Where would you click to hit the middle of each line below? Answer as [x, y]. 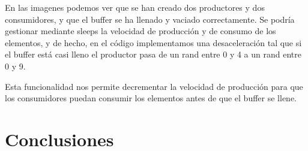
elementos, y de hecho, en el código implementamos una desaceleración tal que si [153, 42]
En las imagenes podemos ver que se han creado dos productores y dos [135, 7]
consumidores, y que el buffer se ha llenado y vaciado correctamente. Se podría [150, 19]
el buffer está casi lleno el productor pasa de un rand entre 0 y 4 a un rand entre [153, 54]
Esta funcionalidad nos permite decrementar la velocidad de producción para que [154, 86]
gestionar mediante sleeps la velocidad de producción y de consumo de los [140, 31]
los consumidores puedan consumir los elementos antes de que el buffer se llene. [151, 98]
